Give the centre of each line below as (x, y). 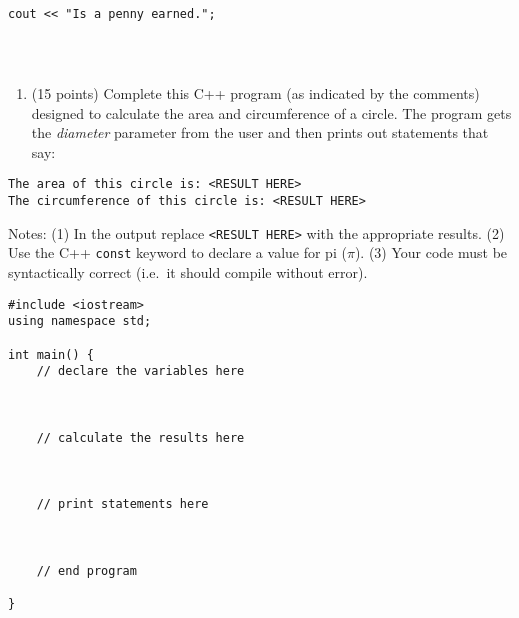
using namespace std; (80, 321)
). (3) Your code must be (431, 252)
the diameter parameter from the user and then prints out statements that (260, 132)
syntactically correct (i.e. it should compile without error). (188, 271)
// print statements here (122, 504)
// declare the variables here (140, 371)
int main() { (51, 354)
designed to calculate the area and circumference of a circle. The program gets (271, 112)
